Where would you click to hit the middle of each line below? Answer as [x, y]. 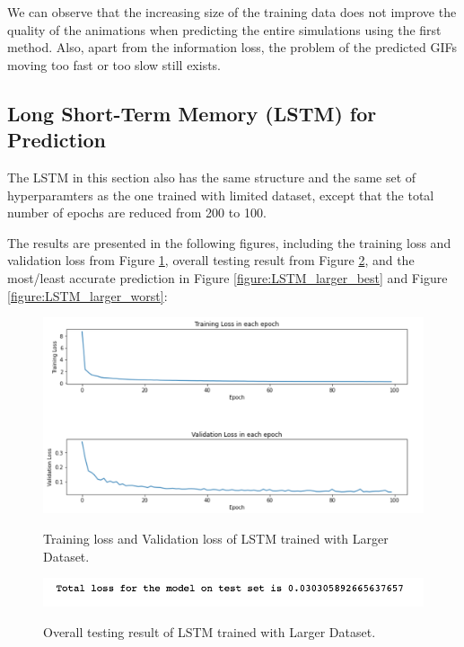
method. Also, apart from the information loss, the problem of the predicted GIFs [232, 47]
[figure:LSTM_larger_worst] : [88, 295]
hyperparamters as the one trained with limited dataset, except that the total [221, 195]
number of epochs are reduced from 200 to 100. [137, 213]
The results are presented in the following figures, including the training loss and [229, 242]
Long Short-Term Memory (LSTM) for [192, 113]
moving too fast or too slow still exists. [114, 64]
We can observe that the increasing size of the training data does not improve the [232, 12]
